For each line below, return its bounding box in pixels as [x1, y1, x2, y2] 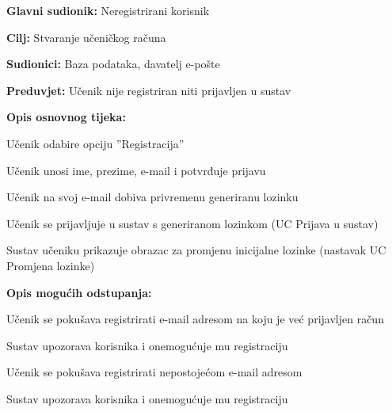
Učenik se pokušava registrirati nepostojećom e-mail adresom [6, 364, 303, 380]
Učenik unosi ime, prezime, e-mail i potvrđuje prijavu [6, 162, 266, 178]
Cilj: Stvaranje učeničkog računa [6, 29, 166, 45]
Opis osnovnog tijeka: [6, 109, 126, 125]
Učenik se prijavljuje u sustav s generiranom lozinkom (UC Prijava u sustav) [6, 215, 379, 231]
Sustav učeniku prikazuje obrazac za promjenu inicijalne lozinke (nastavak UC [6, 242, 386, 258]
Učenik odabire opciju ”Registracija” [6, 135, 185, 151]
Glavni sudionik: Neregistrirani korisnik [6, 2, 210, 18]
